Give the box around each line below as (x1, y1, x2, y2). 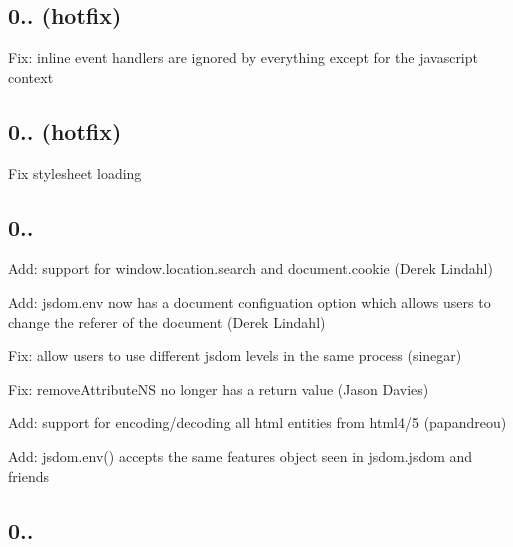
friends (8, 465, 49, 486)
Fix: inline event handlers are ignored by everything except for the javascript (8, 47, 478, 68)
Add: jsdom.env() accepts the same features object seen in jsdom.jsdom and (8, 445, 473, 466)
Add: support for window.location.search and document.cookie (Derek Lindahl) (8, 258, 493, 279)
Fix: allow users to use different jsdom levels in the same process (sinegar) (8, 345, 462, 366)
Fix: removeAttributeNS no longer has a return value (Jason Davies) (8, 378, 429, 399)
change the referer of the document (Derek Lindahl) (8, 311, 326, 332)
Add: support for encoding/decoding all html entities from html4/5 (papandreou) (8, 412, 507, 433)
